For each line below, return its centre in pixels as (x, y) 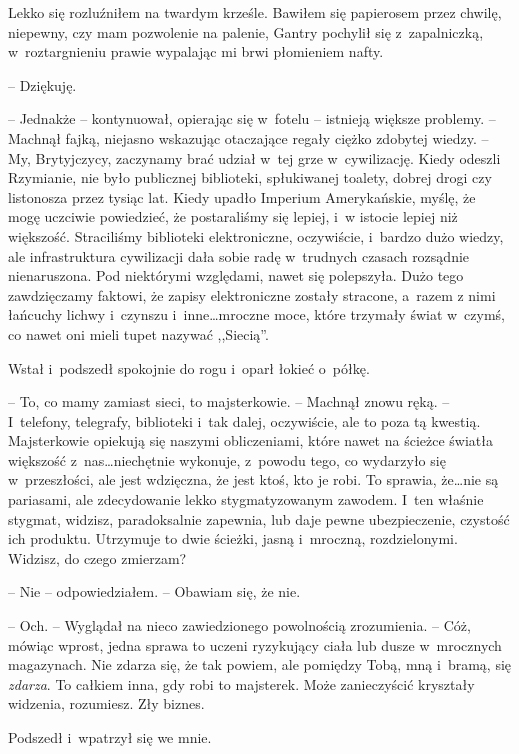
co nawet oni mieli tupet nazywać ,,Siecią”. (138, 333)
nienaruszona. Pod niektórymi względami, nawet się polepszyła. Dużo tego (236, 275)
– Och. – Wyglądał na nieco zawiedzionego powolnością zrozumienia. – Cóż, (239, 625)
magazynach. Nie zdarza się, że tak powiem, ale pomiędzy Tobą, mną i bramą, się (260, 664)
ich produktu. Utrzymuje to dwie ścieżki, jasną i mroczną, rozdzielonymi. (233, 538)
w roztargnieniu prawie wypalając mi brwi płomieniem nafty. (196, 51)
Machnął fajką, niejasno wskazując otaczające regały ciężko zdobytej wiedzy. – (248, 137)
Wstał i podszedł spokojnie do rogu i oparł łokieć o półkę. (189, 367)
